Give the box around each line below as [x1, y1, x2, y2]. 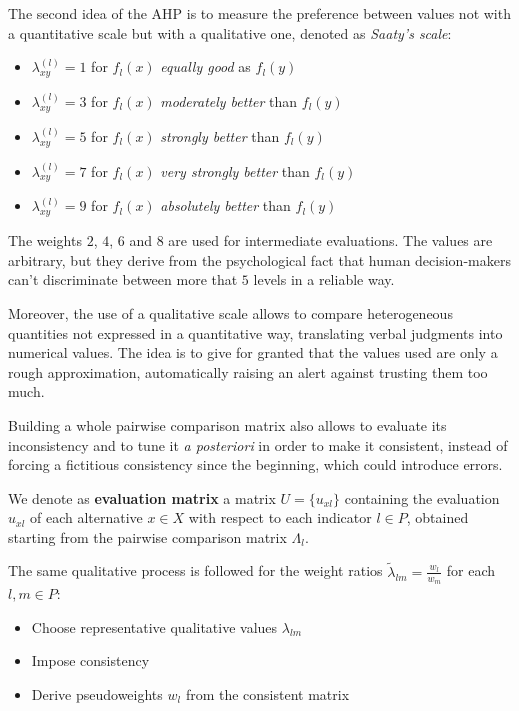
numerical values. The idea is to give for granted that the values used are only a [8, 342, 498, 363]
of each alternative [29, 507, 143, 528]
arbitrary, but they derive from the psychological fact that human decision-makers [8, 249, 511, 270]
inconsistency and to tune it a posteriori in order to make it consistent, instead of [8, 434, 508, 455]
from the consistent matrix [185, 683, 350, 704]
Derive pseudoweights [31, 683, 163, 704]
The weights [8, 230, 82, 251]
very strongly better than [160, 160, 310, 181]
